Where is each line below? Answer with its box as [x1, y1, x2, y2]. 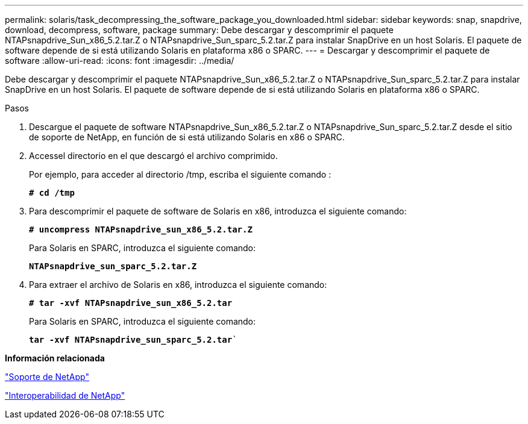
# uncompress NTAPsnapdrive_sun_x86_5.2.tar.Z [29, 225, 253, 234]
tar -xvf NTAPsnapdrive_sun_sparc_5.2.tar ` [29, 335, 237, 344]
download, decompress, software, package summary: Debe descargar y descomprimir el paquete [5, 25, 394, 35]
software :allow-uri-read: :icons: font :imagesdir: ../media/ [5, 55, 234, 66]
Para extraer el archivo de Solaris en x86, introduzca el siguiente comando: [29, 279, 327, 290]
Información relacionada [5, 353, 105, 363]
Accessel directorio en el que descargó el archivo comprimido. [29, 151, 278, 161]
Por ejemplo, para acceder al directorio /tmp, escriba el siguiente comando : [29, 169, 332, 179]
